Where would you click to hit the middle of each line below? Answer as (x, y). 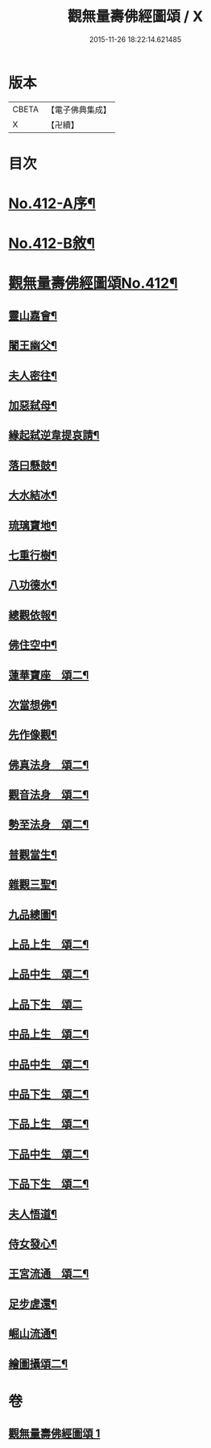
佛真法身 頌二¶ (49, 764)
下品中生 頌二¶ (49, 1154)
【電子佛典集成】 (79, 110)
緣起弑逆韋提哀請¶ (54, 435)
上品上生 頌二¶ (49, 945)
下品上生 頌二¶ (49, 1124)
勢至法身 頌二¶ (49, 825)
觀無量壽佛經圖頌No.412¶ (93, 284)
